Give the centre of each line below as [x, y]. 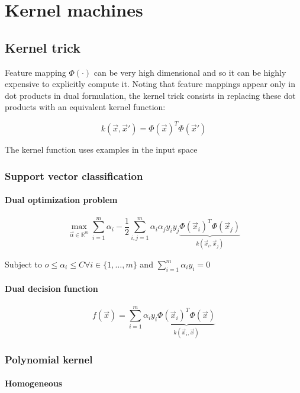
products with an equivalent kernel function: [85, 107]
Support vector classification [74, 175]
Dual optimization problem [61, 200]
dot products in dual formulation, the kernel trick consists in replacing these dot [150, 95]
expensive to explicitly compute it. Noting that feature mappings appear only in [150, 84]
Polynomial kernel [49, 359]
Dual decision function [51, 289]
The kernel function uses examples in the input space [101, 149]
